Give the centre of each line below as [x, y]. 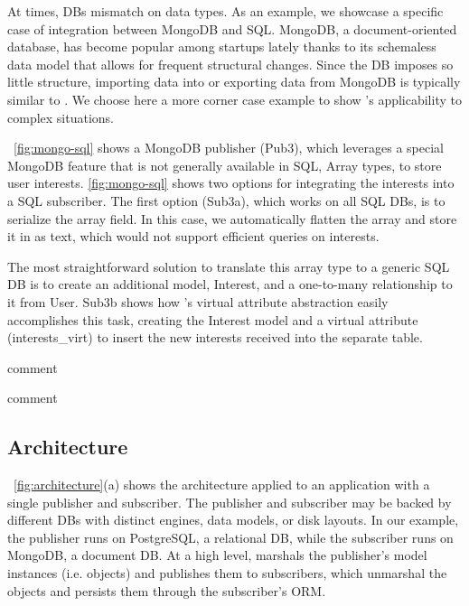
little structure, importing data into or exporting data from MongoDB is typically [234, 82]
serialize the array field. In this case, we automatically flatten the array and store [232, 218]
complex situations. [61, 117]
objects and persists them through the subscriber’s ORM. [167, 590]
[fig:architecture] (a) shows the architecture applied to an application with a [222, 485]
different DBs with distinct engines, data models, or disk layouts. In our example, [233, 520]
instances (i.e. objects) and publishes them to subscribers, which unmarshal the [227, 573]
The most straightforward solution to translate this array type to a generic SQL [229, 266]
